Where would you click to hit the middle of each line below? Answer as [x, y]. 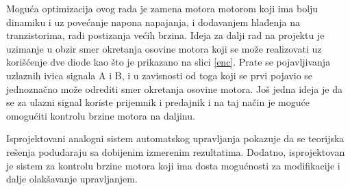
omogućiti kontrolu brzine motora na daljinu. [101, 115]
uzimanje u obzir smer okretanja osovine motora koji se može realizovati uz [164, 48]
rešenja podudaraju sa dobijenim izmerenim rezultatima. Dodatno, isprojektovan [176, 151]
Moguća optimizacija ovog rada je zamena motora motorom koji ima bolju [162, 8]
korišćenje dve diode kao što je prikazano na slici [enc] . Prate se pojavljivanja [168, 62]
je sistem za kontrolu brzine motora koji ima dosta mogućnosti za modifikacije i [173, 165]
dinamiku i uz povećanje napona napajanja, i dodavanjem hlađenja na [153, 22]
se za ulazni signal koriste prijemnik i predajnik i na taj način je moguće [158, 102]
